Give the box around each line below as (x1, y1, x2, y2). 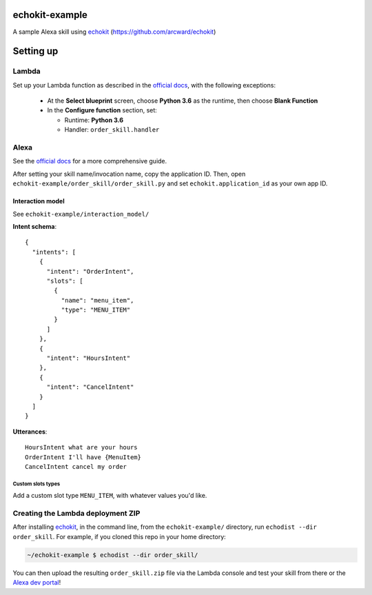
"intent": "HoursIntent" (46, 354, 131, 362)
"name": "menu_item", (61, 296, 134, 304)
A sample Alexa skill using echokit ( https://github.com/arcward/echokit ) (12, 28, 216, 36)
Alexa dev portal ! (12, 578, 61, 587)
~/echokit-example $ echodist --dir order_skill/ (27, 551, 198, 558)
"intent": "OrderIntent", (46, 268, 134, 275)
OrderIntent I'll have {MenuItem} (25, 453, 141, 461)
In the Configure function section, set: (47, 106, 158, 114)
